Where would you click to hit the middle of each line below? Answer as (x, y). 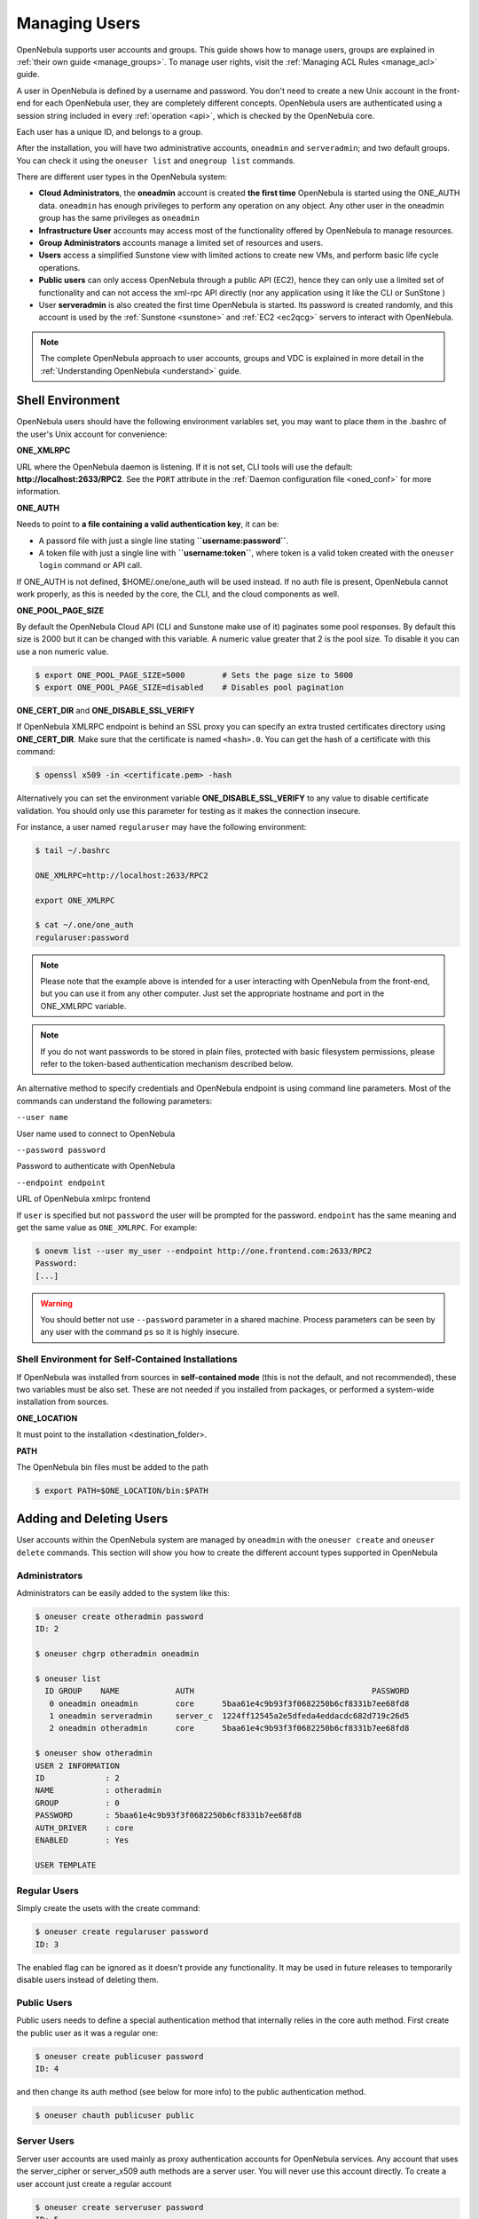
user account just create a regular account (94, 2183)
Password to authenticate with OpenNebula (96, 1166)
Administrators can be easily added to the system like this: (123, 1592)
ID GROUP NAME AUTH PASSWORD (227, 1691)
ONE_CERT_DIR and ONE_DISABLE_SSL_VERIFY (106, 711)
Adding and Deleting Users (92, 1519)
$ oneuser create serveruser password (119, 2207)
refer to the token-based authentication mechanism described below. (167, 1064)
